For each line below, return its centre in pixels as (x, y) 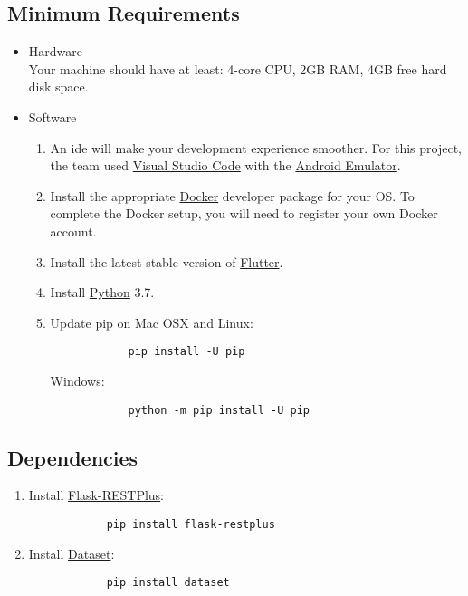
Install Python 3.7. (102, 292)
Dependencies (73, 457)
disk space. (58, 87)
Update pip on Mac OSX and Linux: (152, 322)
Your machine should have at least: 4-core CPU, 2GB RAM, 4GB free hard (238, 68)
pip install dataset (168, 583)
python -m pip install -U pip (219, 410)
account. (73, 231)
